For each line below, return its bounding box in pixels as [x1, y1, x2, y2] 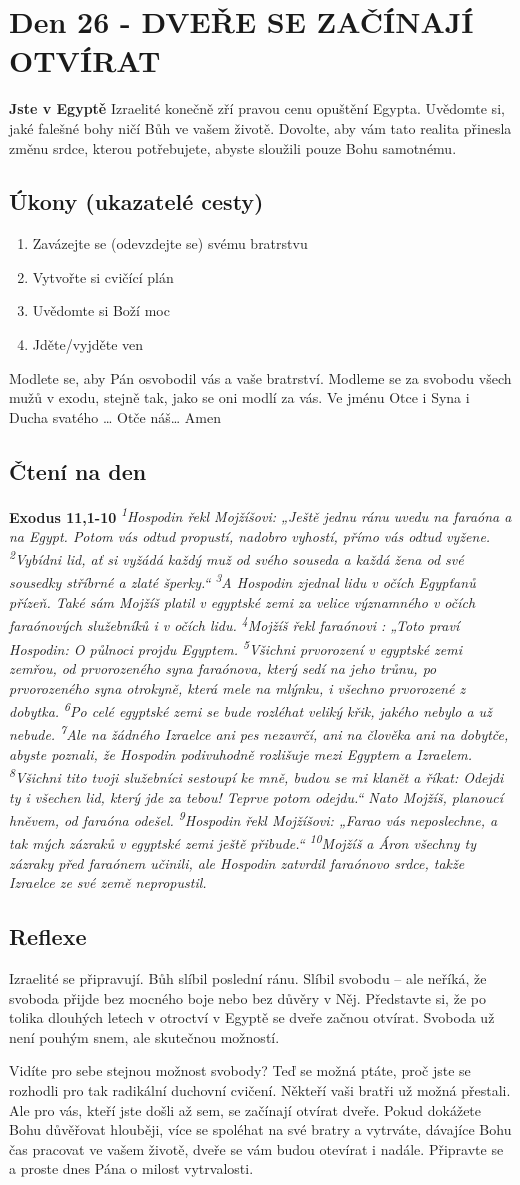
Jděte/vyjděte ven [32, 334, 144, 355]
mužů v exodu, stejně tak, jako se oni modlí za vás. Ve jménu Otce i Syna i [9, 387, 470, 408]
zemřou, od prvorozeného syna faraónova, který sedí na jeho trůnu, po [9, 658, 437, 679]
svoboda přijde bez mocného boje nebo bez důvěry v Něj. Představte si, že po [9, 987, 486, 1008]
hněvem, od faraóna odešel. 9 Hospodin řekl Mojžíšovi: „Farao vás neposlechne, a [9, 807, 498, 830]
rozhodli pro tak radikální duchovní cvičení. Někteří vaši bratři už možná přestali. [9, 1080, 511, 1101]
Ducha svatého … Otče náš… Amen [9, 406, 221, 427]
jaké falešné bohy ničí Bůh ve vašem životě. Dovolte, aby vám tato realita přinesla [9, 117, 512, 138]
